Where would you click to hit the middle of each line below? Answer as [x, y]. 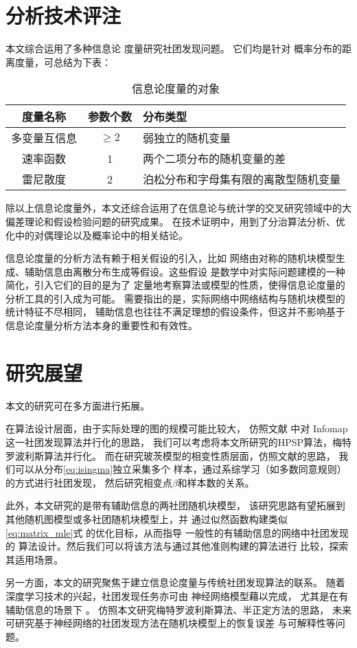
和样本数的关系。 [216, 482]
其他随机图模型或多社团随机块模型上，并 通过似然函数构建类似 [147, 518]
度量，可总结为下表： [63, 62]
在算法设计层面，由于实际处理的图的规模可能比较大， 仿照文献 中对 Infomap [177, 428]
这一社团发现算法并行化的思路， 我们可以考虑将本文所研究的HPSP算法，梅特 [179, 442]
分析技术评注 [64, 15]
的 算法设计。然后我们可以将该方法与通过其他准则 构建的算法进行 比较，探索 [177, 546]
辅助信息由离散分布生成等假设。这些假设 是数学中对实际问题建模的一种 [185, 271]
